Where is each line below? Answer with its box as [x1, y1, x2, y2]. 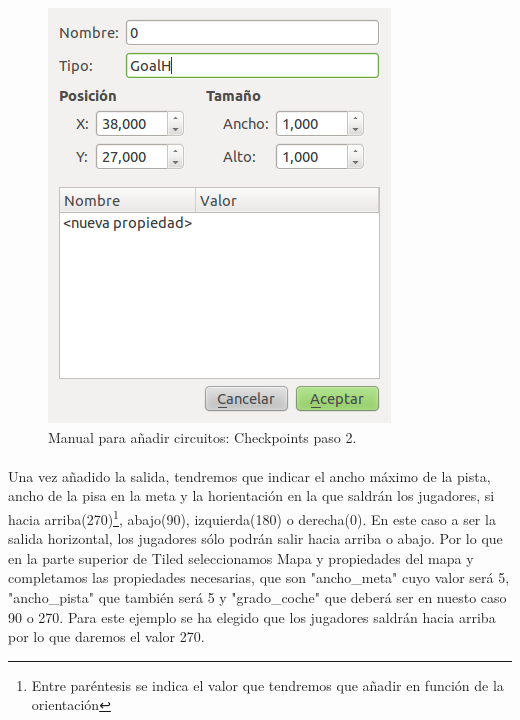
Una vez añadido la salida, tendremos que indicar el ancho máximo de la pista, [8, 465, 491, 486]
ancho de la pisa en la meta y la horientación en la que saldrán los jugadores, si [8, 485, 495, 506]
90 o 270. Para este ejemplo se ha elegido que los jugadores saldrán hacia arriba [8, 606, 496, 627]
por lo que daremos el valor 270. [8, 626, 205, 647]
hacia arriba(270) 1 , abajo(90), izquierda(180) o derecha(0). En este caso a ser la [8, 505, 496, 529]
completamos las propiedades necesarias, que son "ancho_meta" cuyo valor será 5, [8, 567, 510, 588]
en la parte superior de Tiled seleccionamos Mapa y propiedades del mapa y [8, 547, 474, 568]
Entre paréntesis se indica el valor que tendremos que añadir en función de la [31, 674, 504, 695]
